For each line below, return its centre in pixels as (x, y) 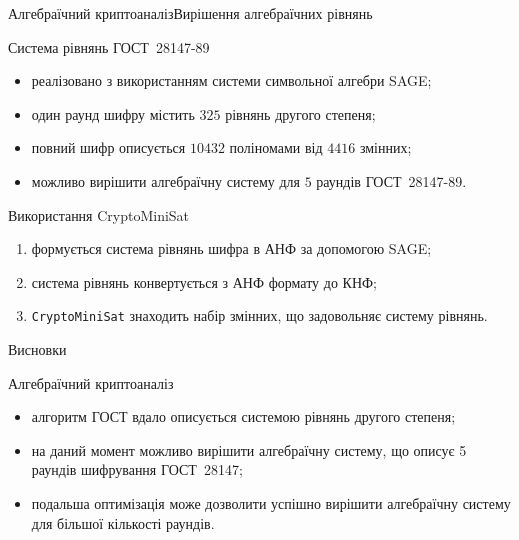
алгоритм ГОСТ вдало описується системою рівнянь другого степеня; (243, 416)
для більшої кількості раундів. (123, 522)
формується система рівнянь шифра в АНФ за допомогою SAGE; (231, 248)
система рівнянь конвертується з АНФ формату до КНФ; (204, 281)
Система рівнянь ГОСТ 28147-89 (109, 46)
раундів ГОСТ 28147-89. (391, 180)
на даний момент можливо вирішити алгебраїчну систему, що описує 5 (249, 449)
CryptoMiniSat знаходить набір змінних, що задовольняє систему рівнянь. (259, 315)
